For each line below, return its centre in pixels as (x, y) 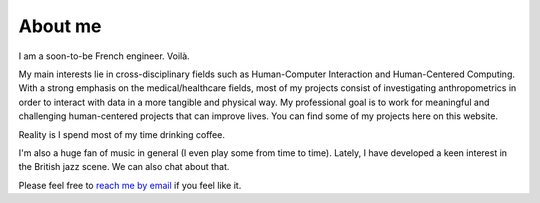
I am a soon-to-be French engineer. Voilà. (104, 56)
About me (60, 26)
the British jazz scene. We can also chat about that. (124, 167)
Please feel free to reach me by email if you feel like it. (130, 185)
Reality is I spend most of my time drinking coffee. (121, 134)
